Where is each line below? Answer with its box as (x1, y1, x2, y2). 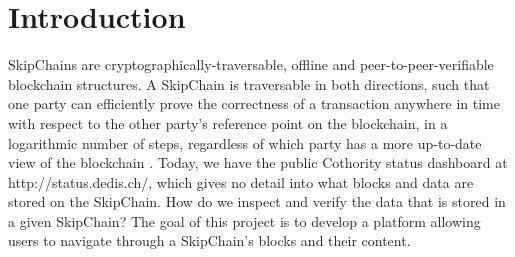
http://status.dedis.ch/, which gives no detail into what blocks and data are (8, 171, 474, 192)
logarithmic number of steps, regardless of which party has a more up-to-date (8, 132, 482, 153)
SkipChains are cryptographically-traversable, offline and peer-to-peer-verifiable (8, 54, 494, 75)
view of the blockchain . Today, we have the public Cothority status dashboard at (8, 152, 508, 173)
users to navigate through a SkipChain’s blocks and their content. (8, 230, 411, 251)
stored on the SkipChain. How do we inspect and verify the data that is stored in (8, 191, 506, 212)
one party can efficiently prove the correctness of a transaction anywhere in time (8, 93, 500, 114)
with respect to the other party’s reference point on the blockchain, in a (8, 112, 448, 133)
